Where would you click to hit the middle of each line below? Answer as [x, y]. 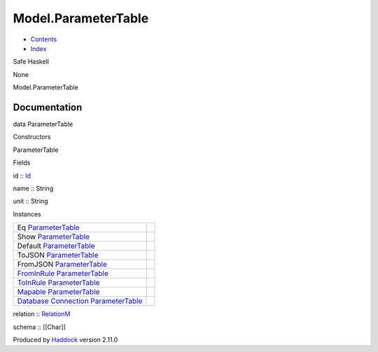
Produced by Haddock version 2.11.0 [65, 339]
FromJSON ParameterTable [62, 265]
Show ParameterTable [54, 237]
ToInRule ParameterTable [58, 283]
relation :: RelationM [42, 314]
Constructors [32, 137]
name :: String [33, 188]
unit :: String [30, 201]
